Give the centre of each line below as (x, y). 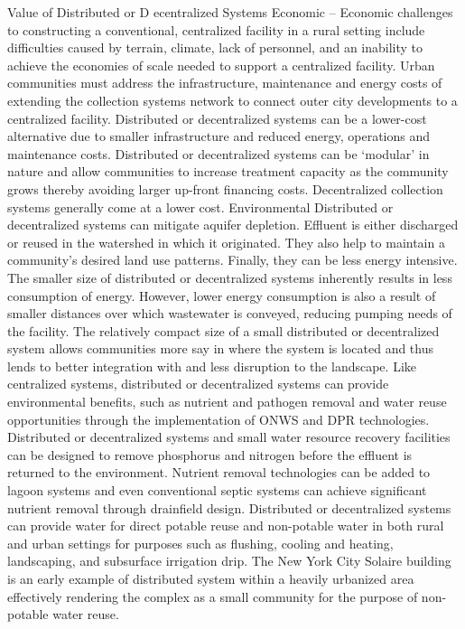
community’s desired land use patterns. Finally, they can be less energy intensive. (232, 260)
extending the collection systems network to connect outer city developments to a (232, 100)
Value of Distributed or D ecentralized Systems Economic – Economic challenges (230, 12)
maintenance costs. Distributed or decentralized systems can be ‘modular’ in (219, 153)
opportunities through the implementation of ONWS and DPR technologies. (219, 419)
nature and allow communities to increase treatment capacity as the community (228, 171)
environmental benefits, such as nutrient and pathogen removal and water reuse (227, 402)
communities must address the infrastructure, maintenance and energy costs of (225, 83)
